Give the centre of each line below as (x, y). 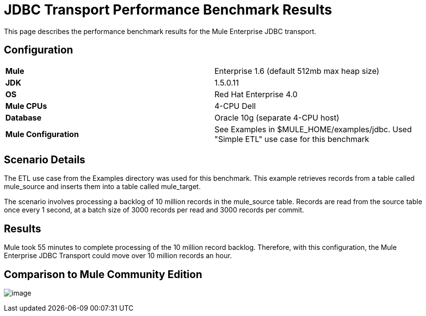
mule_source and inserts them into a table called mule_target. (102, 187)
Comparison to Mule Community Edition (103, 274)
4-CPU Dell (235, 106)
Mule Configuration (42, 134)
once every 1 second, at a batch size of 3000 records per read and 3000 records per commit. (154, 210)
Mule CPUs (26, 106)
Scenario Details (45, 160)
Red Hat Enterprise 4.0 (256, 94)
